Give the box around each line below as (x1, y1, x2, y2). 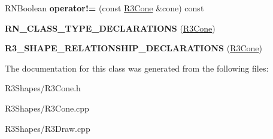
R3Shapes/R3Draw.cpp (5, 122, 90, 134)
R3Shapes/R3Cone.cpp (5, 101, 89, 114)
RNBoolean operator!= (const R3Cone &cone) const (5, 2, 204, 14)
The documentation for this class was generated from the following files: (5, 61, 269, 74)
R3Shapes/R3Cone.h (5, 82, 81, 94)
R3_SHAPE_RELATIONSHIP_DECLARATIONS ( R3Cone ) (5, 42, 263, 54)
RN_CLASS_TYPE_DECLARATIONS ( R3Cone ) (5, 21, 216, 34)
